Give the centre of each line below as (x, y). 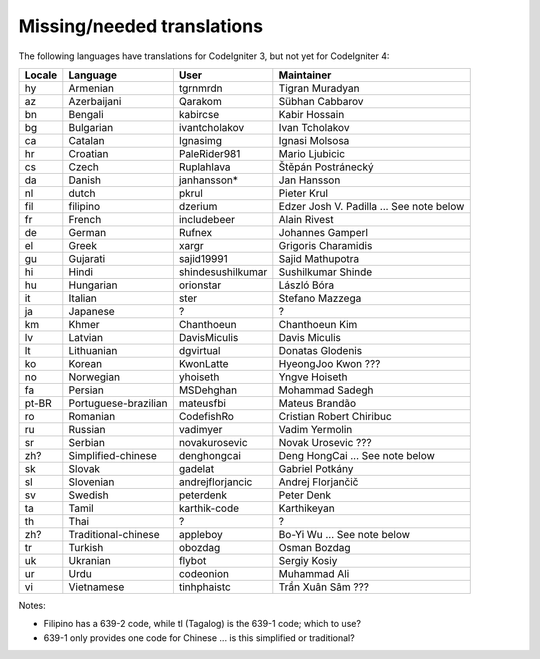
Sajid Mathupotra (319, 258)
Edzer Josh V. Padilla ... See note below (371, 206)
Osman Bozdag (314, 547)
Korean (85, 363)
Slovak (84, 468)
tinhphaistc (205, 587)
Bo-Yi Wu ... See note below (344, 534)
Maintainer (305, 75)
